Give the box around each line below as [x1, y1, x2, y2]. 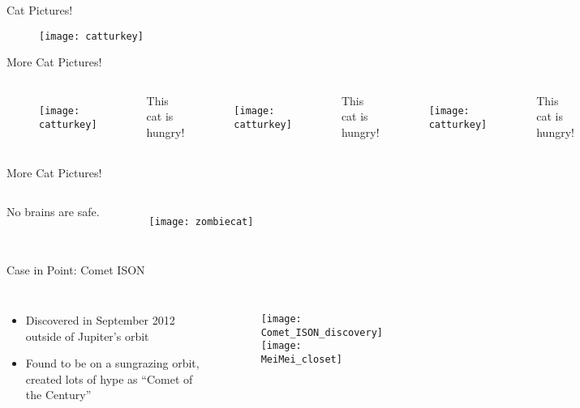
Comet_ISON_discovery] [260, 326, 384, 338]
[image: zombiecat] [148, 215, 254, 227]
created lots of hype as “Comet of [25, 370, 193, 387]
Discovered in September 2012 [25, 312, 175, 328]
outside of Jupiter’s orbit [25, 327, 149, 344]
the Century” [25, 386, 92, 403]
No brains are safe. [6, 202, 100, 219]
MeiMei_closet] [260, 353, 342, 365]
